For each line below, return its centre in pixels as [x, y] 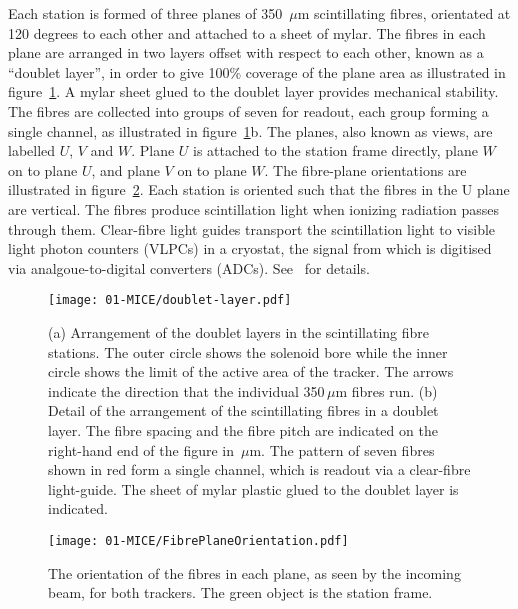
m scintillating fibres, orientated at [404, 13]
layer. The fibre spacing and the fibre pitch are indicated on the [243, 429]
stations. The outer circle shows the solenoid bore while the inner [248, 351]
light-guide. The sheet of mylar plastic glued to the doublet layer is [253, 488]
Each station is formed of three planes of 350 [145, 13]
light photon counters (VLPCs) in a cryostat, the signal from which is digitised [250, 248]
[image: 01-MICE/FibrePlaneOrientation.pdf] [198, 540]
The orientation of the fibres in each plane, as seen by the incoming [254, 572]
